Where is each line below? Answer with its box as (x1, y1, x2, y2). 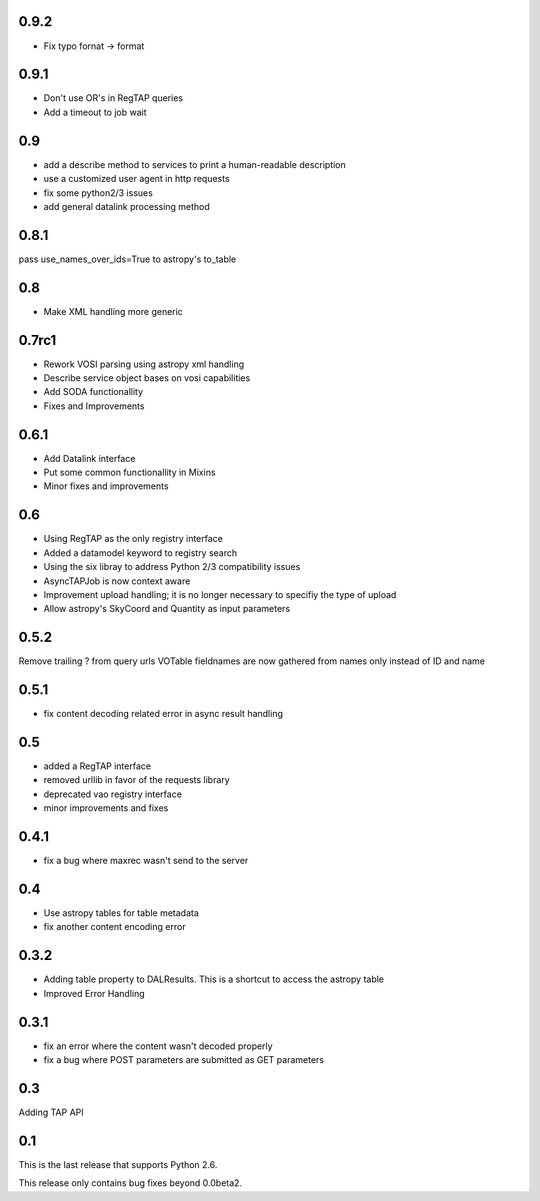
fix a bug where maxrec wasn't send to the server (43, 855, 249, 867)
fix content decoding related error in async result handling (43, 708, 284, 720)
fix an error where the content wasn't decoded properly (43, 1040, 274, 1052)
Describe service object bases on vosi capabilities (43, 372, 251, 384)
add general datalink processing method (43, 200, 210, 212)
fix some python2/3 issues (43, 186, 154, 199)
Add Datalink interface (43, 452, 136, 464)
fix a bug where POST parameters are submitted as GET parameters (43, 1054, 325, 1066)
